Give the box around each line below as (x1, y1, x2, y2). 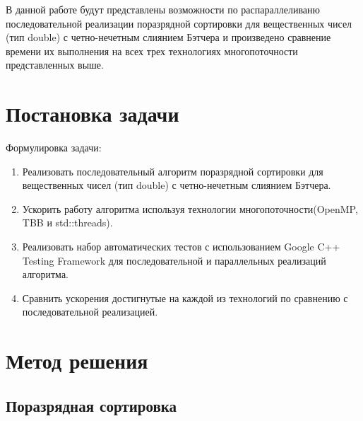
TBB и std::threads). (22, 215, 113, 230)
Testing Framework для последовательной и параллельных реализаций (22, 253, 326, 267)
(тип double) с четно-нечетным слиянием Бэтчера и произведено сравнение (6, 30, 331, 45)
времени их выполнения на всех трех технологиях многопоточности (6, 43, 298, 58)
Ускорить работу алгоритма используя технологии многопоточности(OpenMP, (22, 201, 358, 216)
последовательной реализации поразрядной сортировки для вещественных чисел (6, 16, 352, 30)
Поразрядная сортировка (6, 394, 177, 416)
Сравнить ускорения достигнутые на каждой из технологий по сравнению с (22, 290, 348, 305)
